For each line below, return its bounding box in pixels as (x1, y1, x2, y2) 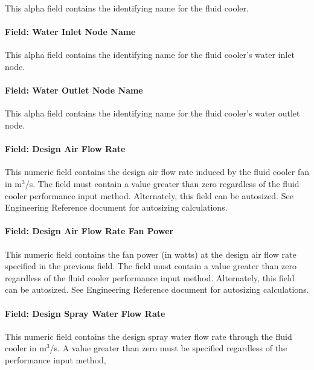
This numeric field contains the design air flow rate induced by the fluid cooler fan (5, 165, 310, 178)
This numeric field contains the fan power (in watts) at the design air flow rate (5, 247, 296, 260)
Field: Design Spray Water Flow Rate (5, 307, 165, 319)
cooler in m (5, 342, 46, 354)
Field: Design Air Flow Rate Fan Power (5, 225, 174, 237)
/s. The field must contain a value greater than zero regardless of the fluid (25, 177, 300, 190)
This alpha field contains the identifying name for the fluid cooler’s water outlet (5, 107, 300, 120)
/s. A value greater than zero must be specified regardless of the (50, 342, 287, 354)
